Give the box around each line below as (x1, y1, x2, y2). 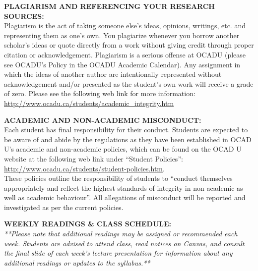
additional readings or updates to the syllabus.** (4, 257, 150, 268)
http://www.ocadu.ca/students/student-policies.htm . (4, 163, 165, 173)
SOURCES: (4, 10, 44, 21)
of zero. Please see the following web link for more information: (4, 88, 195, 99)
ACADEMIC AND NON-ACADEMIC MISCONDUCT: (4, 114, 201, 125)
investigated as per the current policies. (4, 202, 124, 212)
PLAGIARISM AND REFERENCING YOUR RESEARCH (4, 1, 215, 11)
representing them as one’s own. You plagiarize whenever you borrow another (4, 30, 240, 40)
